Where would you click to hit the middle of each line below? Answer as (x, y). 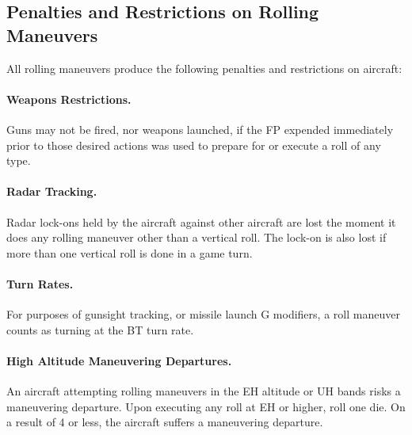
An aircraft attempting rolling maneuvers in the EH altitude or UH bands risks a (204, 391)
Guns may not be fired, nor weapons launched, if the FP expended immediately (200, 129)
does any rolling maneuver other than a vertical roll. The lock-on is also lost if (196, 237)
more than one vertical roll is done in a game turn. (130, 252)
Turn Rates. (40, 283)
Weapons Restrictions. (69, 99)
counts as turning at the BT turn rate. (100, 329)
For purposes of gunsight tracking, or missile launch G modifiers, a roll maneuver (203, 314)
